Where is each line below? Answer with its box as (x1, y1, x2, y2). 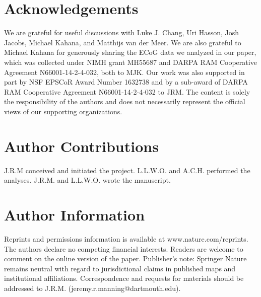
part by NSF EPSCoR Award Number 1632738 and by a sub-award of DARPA (4, 77, 248, 87)
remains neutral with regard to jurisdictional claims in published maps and (4, 263, 236, 273)
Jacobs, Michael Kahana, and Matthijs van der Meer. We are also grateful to (4, 37, 241, 47)
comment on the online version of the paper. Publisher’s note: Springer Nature (4, 253, 247, 264)
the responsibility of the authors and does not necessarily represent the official (4, 96, 245, 107)
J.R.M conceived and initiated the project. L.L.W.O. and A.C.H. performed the (4, 165, 250, 175)
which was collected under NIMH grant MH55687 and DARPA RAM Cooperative (4, 56, 257, 67)
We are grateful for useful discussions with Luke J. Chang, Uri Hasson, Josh (4, 27, 239, 38)
